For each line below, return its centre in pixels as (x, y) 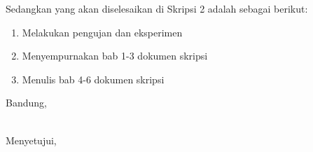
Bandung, (26, 103)
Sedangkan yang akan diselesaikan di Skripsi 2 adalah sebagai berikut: (157, 8)
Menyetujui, (31, 140)
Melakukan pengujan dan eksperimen (102, 32)
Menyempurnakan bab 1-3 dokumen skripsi (115, 56)
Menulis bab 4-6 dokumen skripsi (93, 79)
